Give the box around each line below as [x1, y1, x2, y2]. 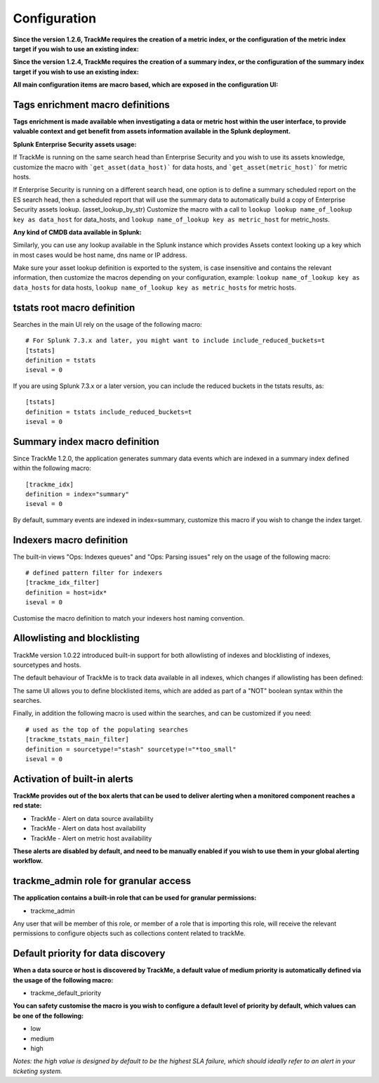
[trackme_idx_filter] [25, 578, 100, 587]
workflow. [13, 857, 44, 865]
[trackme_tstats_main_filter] [25, 735, 130, 744]
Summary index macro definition [13, 436, 159, 448]
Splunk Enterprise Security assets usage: [13, 140, 137, 148]
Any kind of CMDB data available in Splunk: [13, 228, 142, 236]
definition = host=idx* [25, 588, 107, 597]
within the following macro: [13, 464, 91, 472]
